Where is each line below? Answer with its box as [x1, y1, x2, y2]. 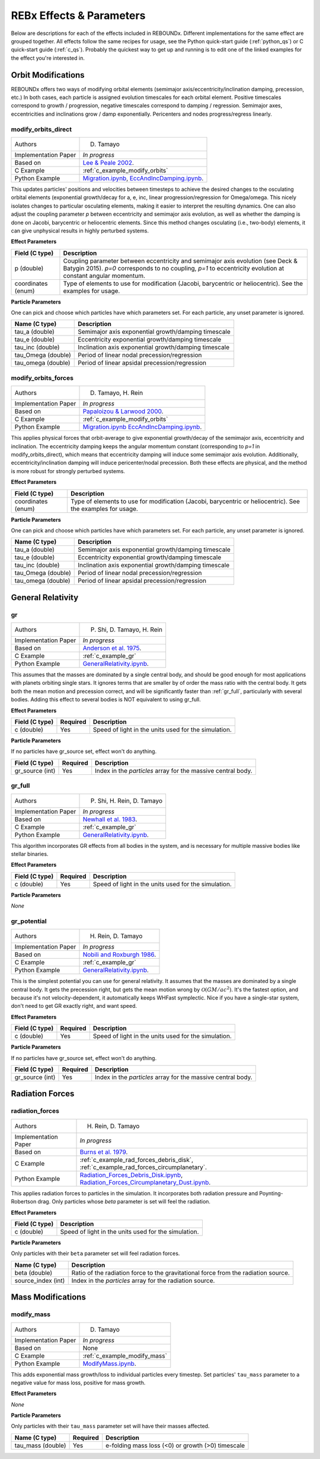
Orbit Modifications [11, 70, 85, 80]
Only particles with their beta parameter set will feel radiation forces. [11, 1250, 180, 1257]
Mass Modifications [11, 1292, 86, 1302]
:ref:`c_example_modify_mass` [82, 1352, 167, 1360]
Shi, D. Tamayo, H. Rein [97, 625, 163, 634]
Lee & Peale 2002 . [82, 158, 135, 167]
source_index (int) [14, 1276, 65, 1285]
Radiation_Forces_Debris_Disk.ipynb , [79, 1171, 183, 1179]
